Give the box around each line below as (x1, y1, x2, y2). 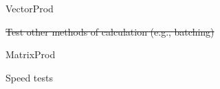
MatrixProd (5, 47, 56, 62)
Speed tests (5, 70, 53, 84)
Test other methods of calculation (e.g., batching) (5, 24, 214, 38)
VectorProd (5, 1, 54, 15)
